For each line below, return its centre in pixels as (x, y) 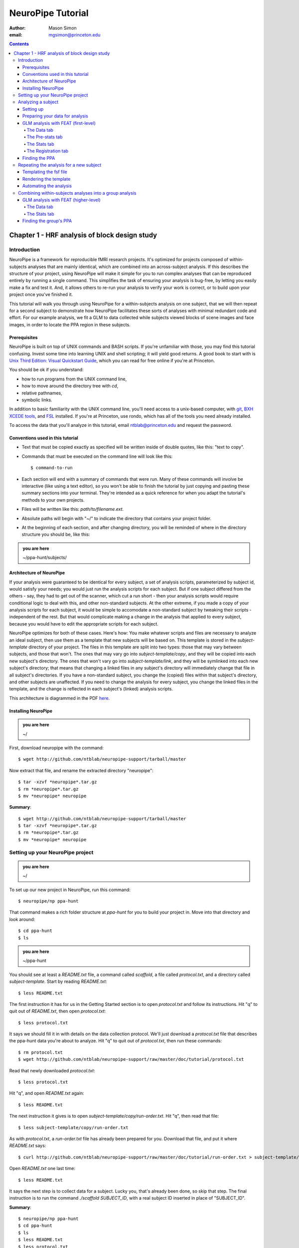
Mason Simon (63, 28)
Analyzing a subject (38, 102)
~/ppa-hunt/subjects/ (45, 558)
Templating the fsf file (45, 172)
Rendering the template (47, 179)
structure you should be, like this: (56, 535)
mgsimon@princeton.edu (75, 34)
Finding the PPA (39, 158)
